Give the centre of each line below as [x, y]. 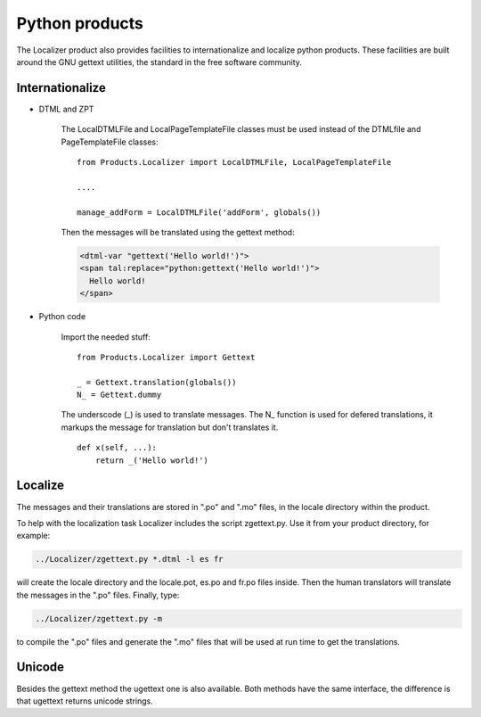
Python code [62, 317]
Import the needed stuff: [106, 337]
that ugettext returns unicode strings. [85, 701]
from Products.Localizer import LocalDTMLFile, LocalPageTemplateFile [234, 162]
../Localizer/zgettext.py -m [99, 618]
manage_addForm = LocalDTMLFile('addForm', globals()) [199, 212]
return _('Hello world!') [152, 460]
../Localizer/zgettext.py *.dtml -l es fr [129, 559]
